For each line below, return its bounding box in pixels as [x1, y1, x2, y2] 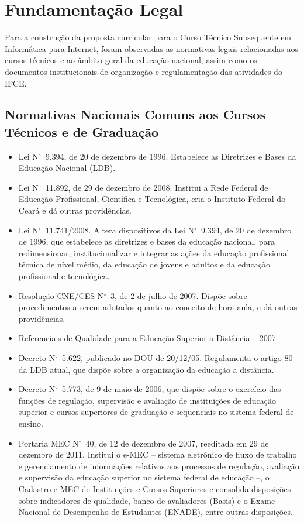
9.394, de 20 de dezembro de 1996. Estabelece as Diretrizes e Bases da [45, 150, 296, 162]
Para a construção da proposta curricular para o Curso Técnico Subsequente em [5, 31, 292, 43]
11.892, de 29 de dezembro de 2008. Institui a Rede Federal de [45, 181, 268, 193]
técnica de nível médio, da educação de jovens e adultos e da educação [18, 258, 271, 270]
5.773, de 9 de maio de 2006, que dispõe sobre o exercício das [62, 383, 281, 395]
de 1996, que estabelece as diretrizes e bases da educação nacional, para [18, 235, 275, 248]
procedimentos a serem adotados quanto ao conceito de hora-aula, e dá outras [18, 301, 298, 313]
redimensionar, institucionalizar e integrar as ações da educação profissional [18, 246, 289, 259]
